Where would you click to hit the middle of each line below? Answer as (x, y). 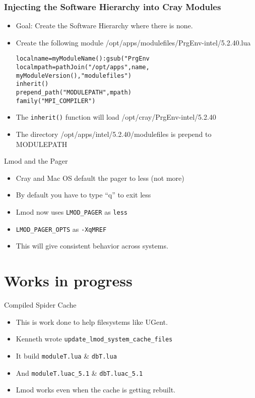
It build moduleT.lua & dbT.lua (66, 355)
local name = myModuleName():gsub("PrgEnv (83, 59)
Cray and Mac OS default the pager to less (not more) (100, 178)
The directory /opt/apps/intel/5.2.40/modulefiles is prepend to (114, 134)
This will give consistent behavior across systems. (92, 246)
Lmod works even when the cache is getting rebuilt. (95, 390)
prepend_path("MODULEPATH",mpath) (74, 93)
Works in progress (68, 281)
